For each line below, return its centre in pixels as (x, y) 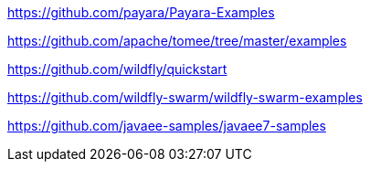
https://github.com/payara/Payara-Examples (141, 12)
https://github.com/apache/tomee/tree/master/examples (177, 41)
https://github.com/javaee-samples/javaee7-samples (167, 126)
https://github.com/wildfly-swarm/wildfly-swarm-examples (185, 97)
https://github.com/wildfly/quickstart (117, 69)
